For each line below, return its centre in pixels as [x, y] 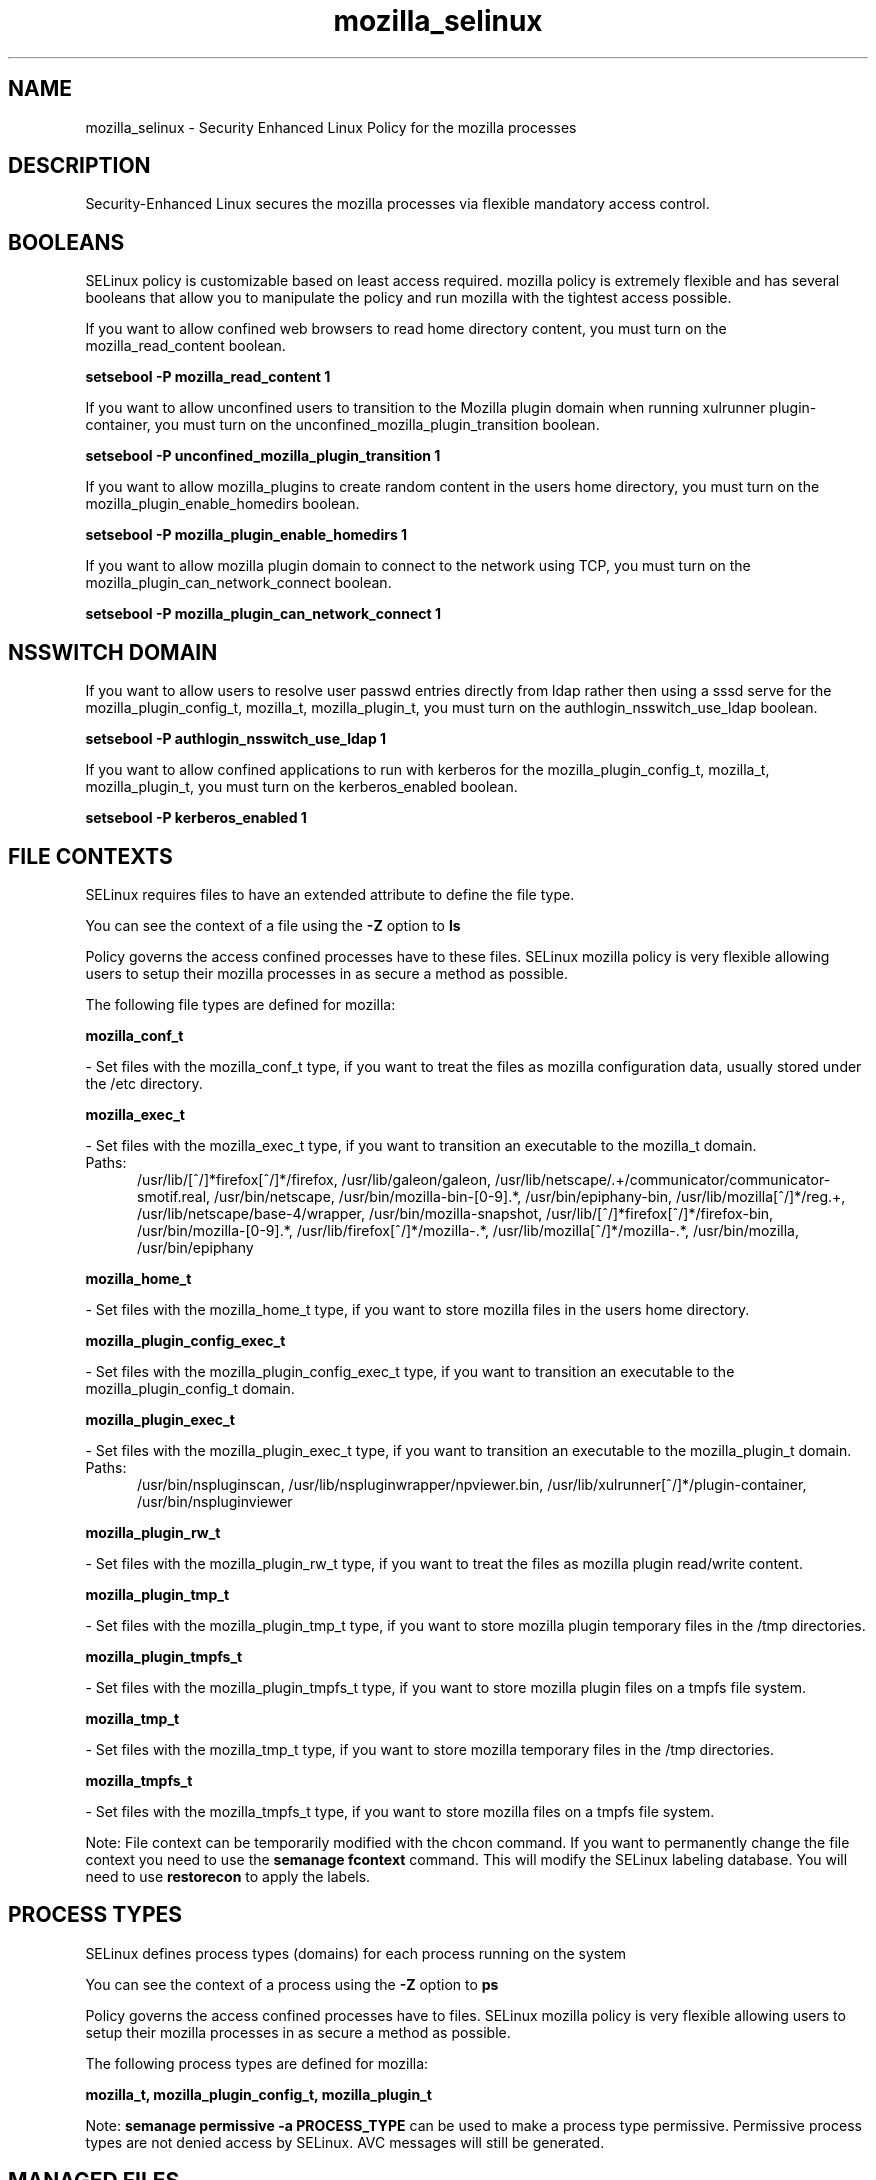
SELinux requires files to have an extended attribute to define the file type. [330, 894]
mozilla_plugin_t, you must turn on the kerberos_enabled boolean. [301, 787]
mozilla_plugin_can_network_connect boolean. [238, 583]
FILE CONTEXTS [90, 856]
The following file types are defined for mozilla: [240, 1004]
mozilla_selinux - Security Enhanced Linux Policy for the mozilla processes [331, 127]
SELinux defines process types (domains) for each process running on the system [356, 1953]
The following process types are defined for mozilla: [257, 2063]
